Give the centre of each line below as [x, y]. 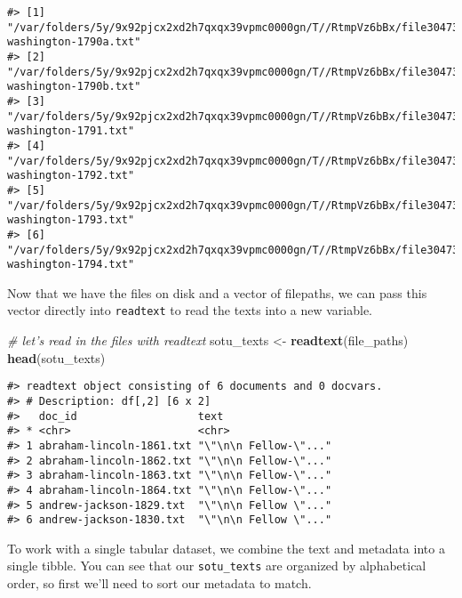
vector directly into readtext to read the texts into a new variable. [190, 310]
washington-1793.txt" [71, 220]
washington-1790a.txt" [74, 42]
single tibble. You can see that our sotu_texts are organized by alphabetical [217, 566]
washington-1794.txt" [71, 265]
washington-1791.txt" [71, 131]
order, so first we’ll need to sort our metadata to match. [159, 583]
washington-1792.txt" [71, 176]
